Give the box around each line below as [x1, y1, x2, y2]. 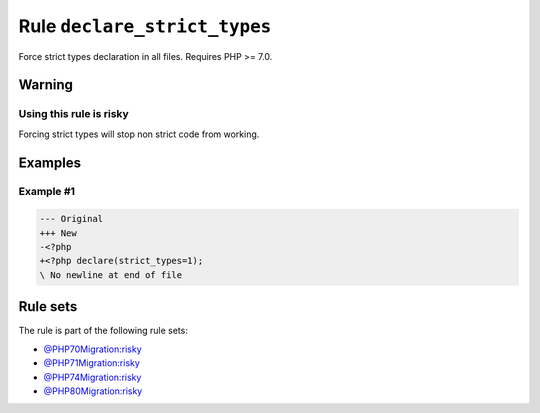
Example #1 [18, 185, 75, 199]
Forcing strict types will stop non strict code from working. [18, 128, 260, 140]
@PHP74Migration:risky [43, 371, 142, 383]
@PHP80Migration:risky [43, 385, 143, 397]
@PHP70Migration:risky [43, 343, 142, 355]
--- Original [39, 213, 104, 225]
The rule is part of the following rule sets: [18, 325, 189, 337]
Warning [18, 76, 74, 94]
